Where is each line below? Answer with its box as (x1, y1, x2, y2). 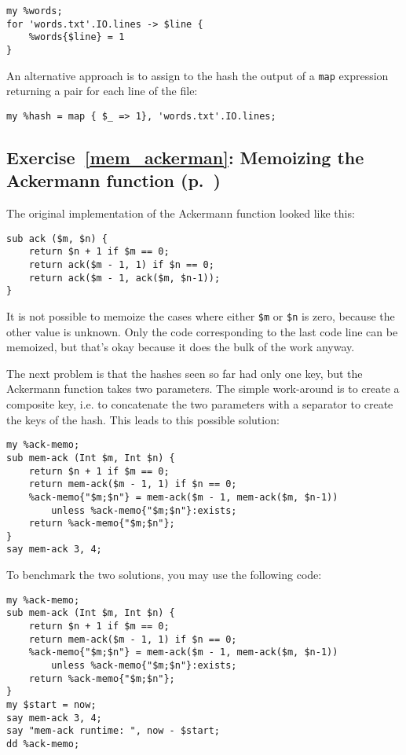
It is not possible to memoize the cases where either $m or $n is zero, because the (6, 308, 395, 324)
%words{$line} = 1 (28, 31, 125, 43)
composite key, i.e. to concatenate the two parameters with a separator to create (6, 396, 393, 412)
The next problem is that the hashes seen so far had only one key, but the (6, 365, 363, 381)
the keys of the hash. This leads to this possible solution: (6, 411, 280, 427)
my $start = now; (6, 698, 97, 710)
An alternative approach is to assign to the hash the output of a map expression (6, 67, 389, 83)
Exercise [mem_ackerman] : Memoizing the (6, 145, 364, 169)
